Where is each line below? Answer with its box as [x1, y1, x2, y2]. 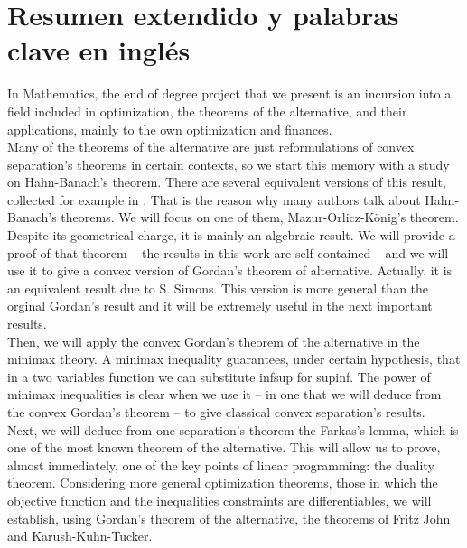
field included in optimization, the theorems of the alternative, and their [7, 101, 407, 120]
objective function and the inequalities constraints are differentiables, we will [7, 490, 432, 509]
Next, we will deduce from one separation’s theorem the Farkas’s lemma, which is [7, 420, 459, 439]
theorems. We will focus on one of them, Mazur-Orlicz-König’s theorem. [61, 208, 459, 227]
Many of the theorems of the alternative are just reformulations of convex [7, 137, 415, 156]
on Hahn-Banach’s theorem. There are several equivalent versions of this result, [7, 172, 446, 191]
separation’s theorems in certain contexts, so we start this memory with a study [7, 154, 450, 173]
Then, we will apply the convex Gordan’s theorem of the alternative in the [7, 331, 420, 350]
